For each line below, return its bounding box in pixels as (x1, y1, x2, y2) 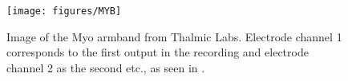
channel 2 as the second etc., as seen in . (6, 59, 205, 75)
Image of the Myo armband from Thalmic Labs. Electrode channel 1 (6, 28, 342, 44)
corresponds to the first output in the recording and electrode (6, 44, 309, 60)
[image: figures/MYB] (6, 6, 122, 17)
